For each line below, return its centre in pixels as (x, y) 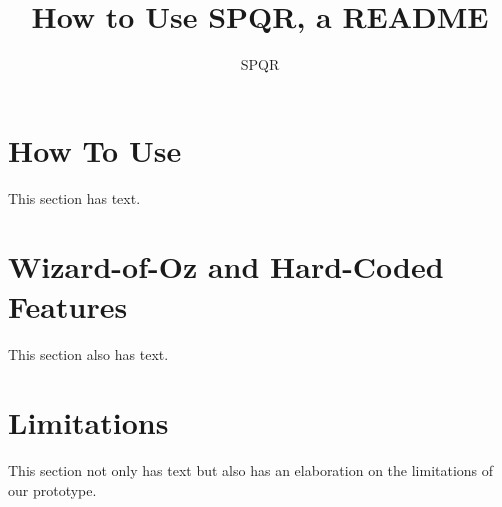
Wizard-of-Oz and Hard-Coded (226, 266)
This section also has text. (88, 353)
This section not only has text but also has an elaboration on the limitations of (251, 470)
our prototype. (52, 489)
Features (68, 305)
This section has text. (74, 197)
